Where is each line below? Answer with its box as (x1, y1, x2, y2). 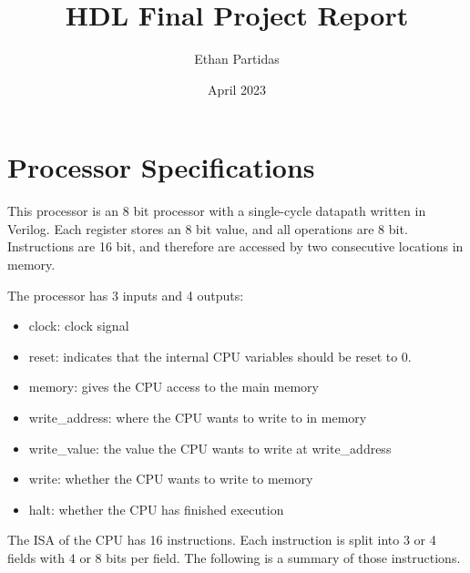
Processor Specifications (7, 148, 315, 186)
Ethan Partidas (194, 49, 280, 68)
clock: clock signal (28, 316, 129, 335)
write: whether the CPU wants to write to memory (28, 469, 313, 488)
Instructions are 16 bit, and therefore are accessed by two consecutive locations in (7, 237, 464, 256)
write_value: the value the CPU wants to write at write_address (28, 438, 392, 457)
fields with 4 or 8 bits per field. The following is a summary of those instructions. (7, 547, 461, 567)
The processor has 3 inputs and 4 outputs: (7, 285, 244, 304)
